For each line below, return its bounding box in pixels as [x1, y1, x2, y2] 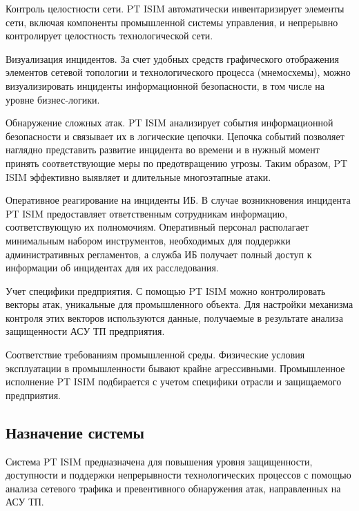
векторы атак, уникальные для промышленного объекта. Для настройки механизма [6, 297, 353, 311]
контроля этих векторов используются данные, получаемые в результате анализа [6, 310, 344, 325]
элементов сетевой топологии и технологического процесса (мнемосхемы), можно [6, 65, 351, 79]
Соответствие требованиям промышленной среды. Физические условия [6, 347, 305, 362]
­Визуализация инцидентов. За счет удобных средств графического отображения [6, 51, 339, 66]
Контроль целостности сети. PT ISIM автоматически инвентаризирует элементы [6, 1, 345, 15]
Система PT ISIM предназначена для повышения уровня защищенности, [6, 454, 313, 468]
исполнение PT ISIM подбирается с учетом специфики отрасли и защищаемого [6, 374, 342, 389]
